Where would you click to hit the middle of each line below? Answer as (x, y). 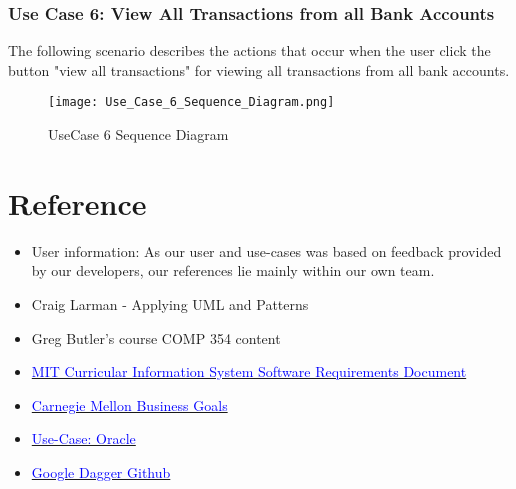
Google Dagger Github (101, 471)
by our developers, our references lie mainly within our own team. (233, 270)
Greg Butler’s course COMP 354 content (156, 337)
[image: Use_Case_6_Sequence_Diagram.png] (191, 102)
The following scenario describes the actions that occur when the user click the (249, 50)
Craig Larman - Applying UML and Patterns (170, 303)
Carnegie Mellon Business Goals (129, 404)
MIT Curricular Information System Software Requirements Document (249, 371)
